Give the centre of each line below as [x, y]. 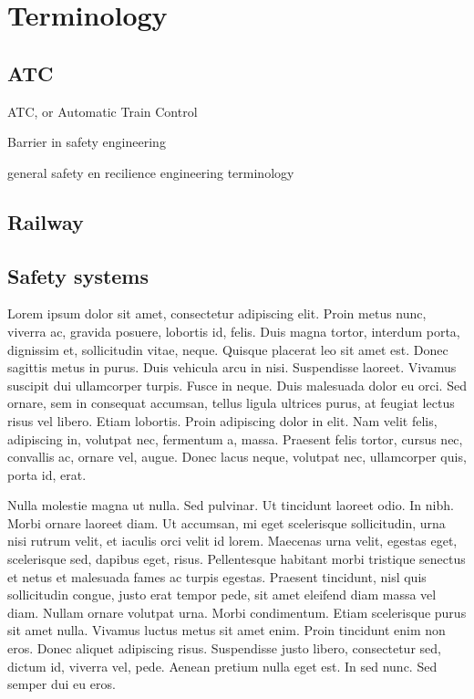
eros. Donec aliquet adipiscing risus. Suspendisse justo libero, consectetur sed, [224, 648]
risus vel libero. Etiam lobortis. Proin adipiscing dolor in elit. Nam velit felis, [222, 420]
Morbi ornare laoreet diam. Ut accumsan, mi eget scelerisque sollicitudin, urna [227, 522]
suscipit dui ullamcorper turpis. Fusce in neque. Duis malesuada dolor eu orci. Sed [237, 385]
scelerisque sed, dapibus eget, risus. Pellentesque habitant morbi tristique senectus [237, 559]
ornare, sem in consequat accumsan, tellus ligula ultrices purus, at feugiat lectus [231, 403]
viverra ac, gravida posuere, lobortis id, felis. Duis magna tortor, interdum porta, [234, 331]
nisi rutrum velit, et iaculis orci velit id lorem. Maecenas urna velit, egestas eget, [232, 541]
